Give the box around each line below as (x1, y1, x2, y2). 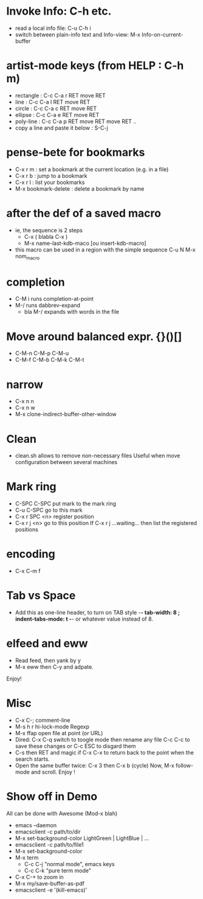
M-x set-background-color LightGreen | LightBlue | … (15, 834, 150, 842)
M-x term (15, 854, 39, 861)
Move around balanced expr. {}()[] (6, 330, 182, 344)
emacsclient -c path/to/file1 (15, 841, 84, 848)
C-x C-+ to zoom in (15, 873, 64, 881)
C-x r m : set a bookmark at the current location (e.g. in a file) (15, 166, 169, 173)
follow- (175, 761, 193, 769)
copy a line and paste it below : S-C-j (15, 124, 108, 132)
